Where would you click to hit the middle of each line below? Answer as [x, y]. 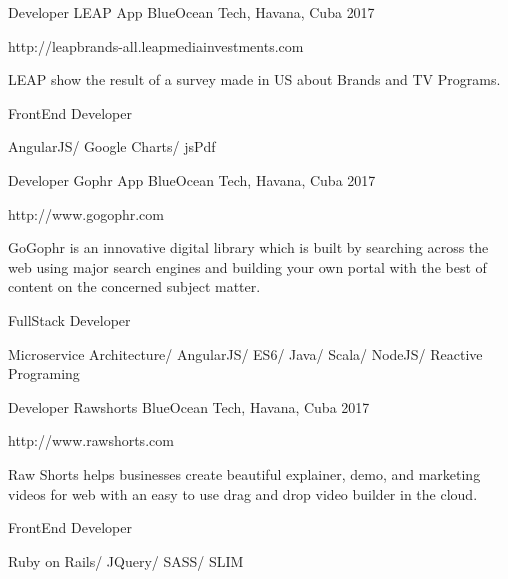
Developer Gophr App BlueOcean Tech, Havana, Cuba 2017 [192, 179]
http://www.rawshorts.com [91, 440]
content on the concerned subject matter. [134, 286]
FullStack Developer [69, 319]
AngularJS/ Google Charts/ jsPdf [112, 146]
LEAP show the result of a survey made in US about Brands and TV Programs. [254, 79]
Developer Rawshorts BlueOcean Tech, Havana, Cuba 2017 [189, 406]
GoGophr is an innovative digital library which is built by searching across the [248, 247]
